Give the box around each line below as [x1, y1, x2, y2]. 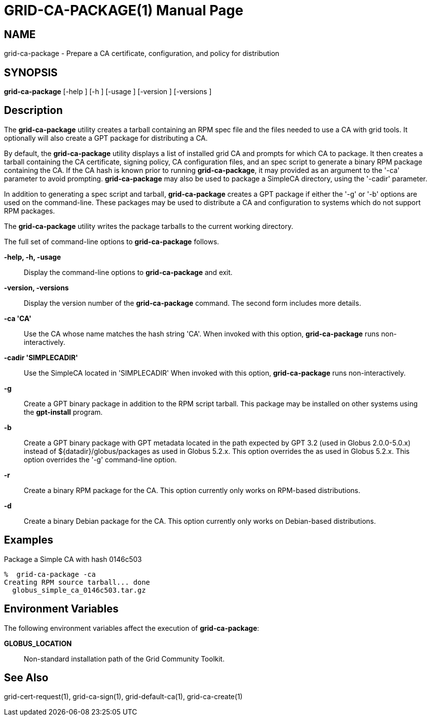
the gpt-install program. [24, 407, 103, 416]
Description [4, 104, 63, 117]
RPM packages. [4, 206, 55, 215]
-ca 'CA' [4, 314, 32, 323]
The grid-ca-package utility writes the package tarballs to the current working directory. [4, 222, 293, 230]
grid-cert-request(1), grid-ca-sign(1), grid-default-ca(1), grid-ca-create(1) [4, 692, 243, 701]
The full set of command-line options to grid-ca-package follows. [4, 237, 219, 246]
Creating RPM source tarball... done [4, 578, 150, 586]
